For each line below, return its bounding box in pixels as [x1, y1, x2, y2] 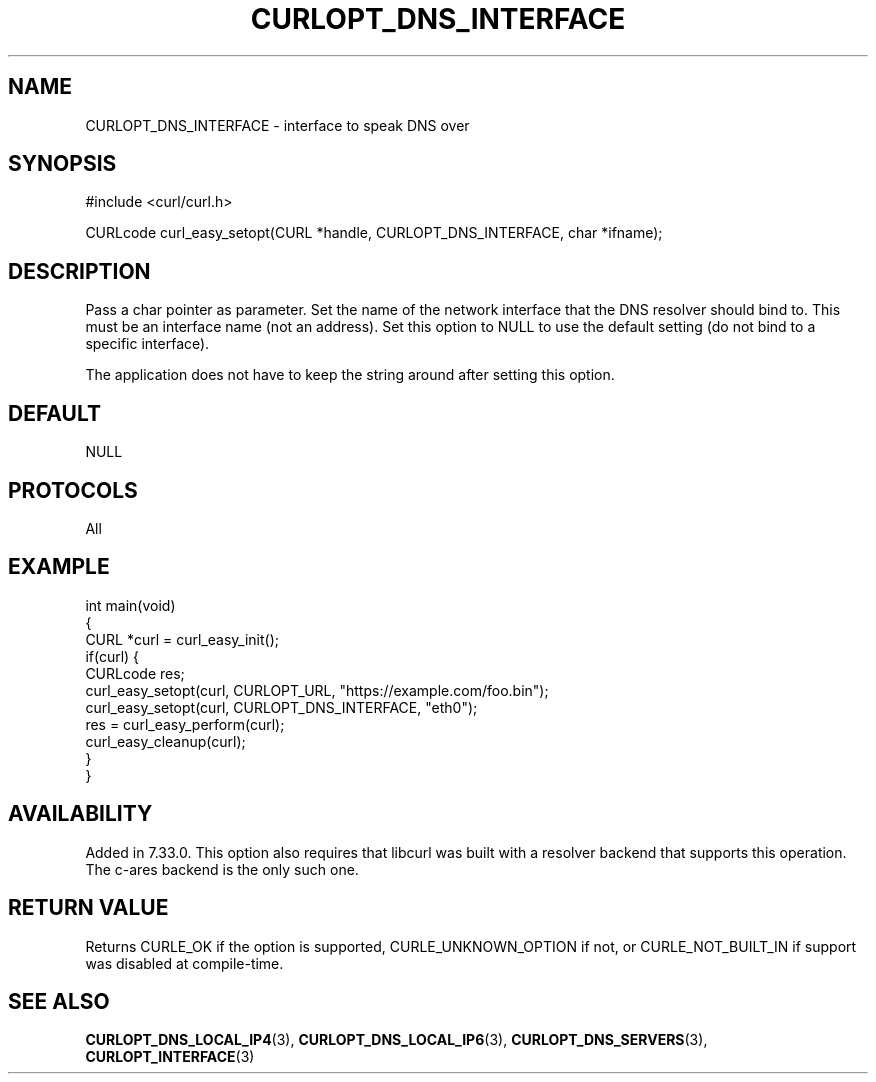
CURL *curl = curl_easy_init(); [85, 630, 279, 648]
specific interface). [85, 335, 210, 353]
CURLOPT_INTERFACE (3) [85, 1048, 255, 1066]
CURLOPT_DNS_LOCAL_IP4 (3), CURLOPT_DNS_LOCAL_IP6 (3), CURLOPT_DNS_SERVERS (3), [85, 1031, 708, 1049]
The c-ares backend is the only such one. [85, 860, 359, 878]
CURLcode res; [85, 664, 185, 682]
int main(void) [85, 596, 176, 614]
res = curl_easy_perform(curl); [85, 715, 285, 733]
